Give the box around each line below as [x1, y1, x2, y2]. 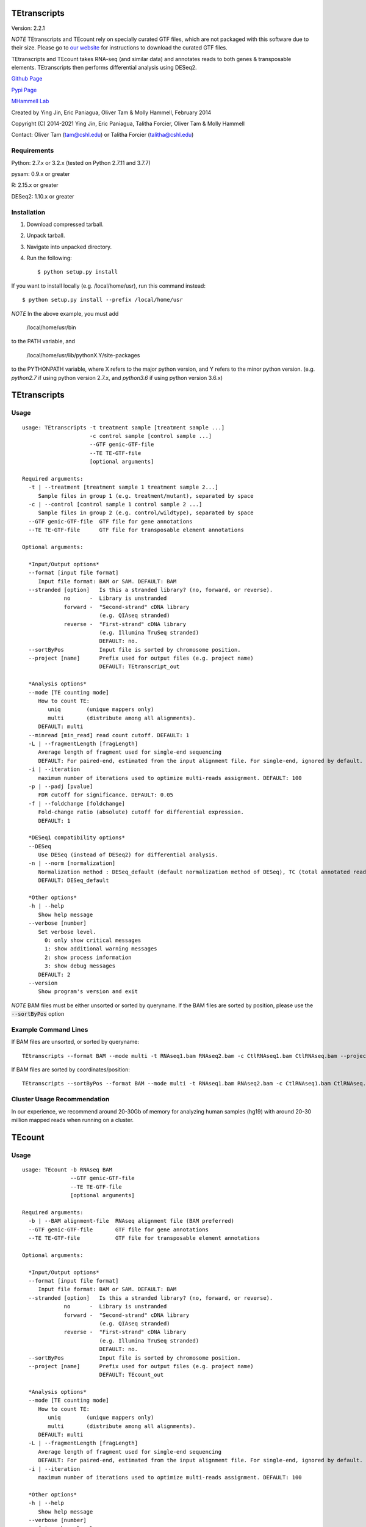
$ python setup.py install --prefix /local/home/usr [22, 296, 183, 304]
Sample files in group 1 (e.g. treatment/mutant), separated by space [38, 492, 254, 499]
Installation [11, 208, 46, 216]
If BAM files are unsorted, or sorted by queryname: [11, 1038, 140, 1046]
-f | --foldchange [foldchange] [28, 800, 125, 807]
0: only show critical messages [45, 936, 142, 944]
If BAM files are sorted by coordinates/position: [11, 1066, 131, 1073]
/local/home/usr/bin [26, 324, 76, 331]
